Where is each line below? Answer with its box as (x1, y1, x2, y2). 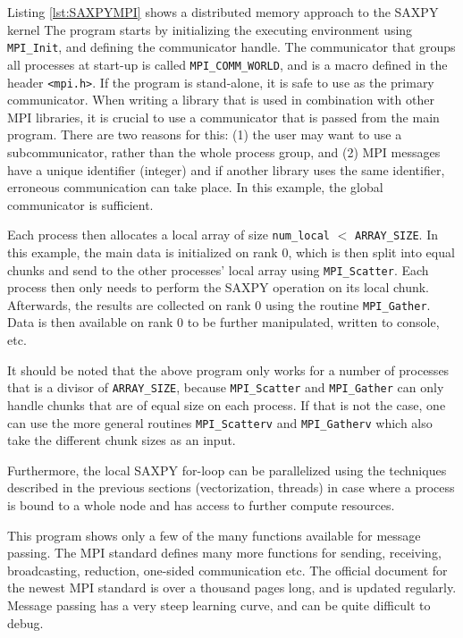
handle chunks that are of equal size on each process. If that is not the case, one (7, 395, 446, 414)
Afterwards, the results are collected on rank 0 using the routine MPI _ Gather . (7, 295, 431, 314)
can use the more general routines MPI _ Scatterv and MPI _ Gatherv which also (7, 413, 433, 432)
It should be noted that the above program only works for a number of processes (7, 360, 450, 379)
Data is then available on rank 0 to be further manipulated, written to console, (7, 313, 440, 332)
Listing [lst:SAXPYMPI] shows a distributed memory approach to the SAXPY (7, 3, 439, 21)
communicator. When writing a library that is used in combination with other (7, 90, 434, 109)
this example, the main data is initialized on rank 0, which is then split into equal (7, 242, 455, 261)
